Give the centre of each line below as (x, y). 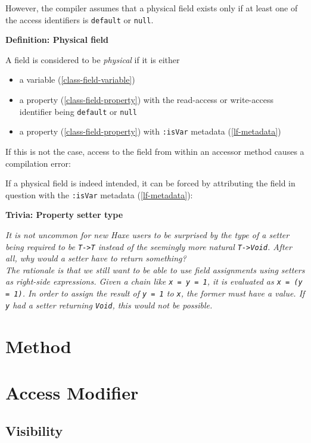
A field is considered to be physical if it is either (93, 59)
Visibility (34, 430)
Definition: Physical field (57, 40)
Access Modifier (72, 392)
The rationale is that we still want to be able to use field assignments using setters (155, 269)
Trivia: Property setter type (64, 215)
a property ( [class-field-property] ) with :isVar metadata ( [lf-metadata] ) (150, 131)
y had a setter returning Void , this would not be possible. (109, 305)
